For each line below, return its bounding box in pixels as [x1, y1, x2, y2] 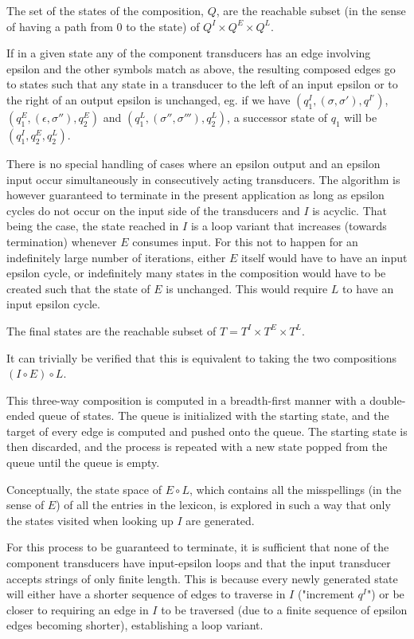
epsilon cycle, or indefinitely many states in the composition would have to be [6, 265, 386, 281]
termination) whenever [6, 233, 117, 249]
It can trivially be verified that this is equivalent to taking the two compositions [6, 349, 396, 366]
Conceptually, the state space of [6, 480, 162, 497]
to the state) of [126, 18, 200, 34]
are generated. [186, 512, 255, 528]
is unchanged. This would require [166, 280, 328, 296]
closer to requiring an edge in [6, 601, 149, 617]
